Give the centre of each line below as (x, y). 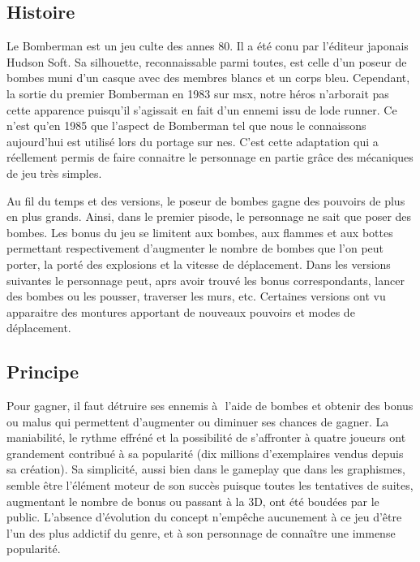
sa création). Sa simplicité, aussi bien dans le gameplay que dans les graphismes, (206, 469)
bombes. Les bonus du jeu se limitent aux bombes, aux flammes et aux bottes (200, 232)
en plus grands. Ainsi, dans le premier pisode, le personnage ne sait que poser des (209, 216)
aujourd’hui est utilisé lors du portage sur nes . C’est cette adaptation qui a (193, 141)
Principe (43, 372)
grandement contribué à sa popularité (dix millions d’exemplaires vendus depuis (205, 453)
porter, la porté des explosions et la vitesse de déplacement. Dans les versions (199, 264)
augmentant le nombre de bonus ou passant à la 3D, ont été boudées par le (193, 501)
